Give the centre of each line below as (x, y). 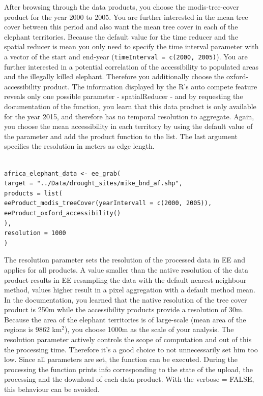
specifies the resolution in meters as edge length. (79, 146)
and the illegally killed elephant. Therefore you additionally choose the (114, 76)
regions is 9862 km (33, 329)
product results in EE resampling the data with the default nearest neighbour (125, 279)
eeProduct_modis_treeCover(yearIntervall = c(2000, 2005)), (108, 203)
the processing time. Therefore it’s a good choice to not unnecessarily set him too (131, 349)
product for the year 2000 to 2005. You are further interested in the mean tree (126, 16)
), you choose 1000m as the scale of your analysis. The (149, 329)
